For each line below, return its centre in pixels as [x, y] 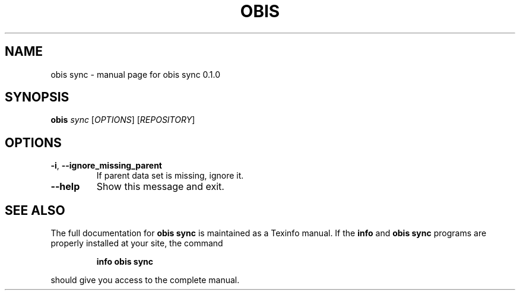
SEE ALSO [35, 210]
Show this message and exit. [160, 187]
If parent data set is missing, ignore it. [170, 176]
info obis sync [125, 262]
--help [65, 187]
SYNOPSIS [37, 97]
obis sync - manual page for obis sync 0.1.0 [136, 74]
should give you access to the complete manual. [145, 280]
